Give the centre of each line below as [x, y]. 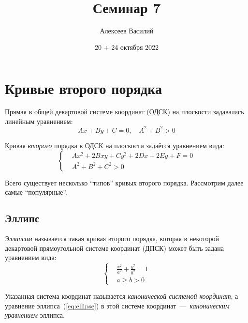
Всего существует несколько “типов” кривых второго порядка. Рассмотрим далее [124, 182]
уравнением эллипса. [35, 315]
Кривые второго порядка [83, 88]
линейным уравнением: [39, 121]
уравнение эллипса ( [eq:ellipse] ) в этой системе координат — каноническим [117, 305]
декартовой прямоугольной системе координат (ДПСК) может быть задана [115, 248]
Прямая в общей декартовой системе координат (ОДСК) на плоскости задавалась [124, 112]
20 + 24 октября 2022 [127, 47]
